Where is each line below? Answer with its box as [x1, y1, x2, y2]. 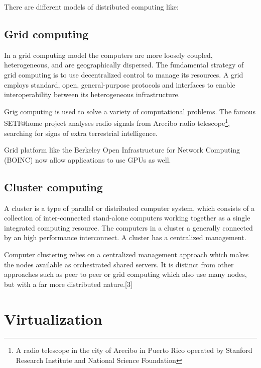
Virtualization [4, 308, 102, 329]
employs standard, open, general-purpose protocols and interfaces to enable [4, 79, 235, 90]
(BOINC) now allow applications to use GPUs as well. [4, 154, 171, 165]
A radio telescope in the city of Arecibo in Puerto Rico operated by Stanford [16, 345, 252, 355]
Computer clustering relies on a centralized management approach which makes [4, 249, 249, 259]
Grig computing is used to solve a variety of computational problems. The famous [4, 106, 256, 116]
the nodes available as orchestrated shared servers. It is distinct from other [4, 259, 234, 269]
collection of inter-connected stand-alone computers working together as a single [4, 212, 250, 223]
